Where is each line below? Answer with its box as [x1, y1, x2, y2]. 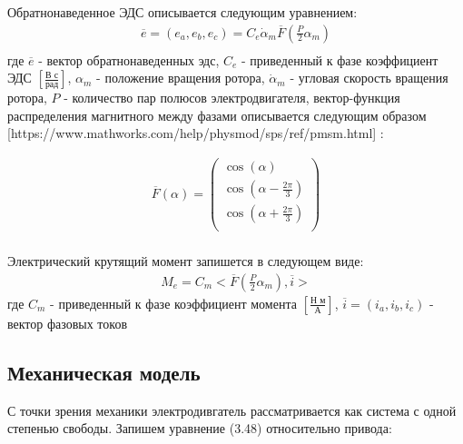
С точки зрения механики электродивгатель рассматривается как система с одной [7, 400, 457, 419]
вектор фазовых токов [7, 313, 128, 332]
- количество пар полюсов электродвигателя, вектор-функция [64, 88, 400, 107]
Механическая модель [7, 358, 201, 386]
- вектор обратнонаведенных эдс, [38, 50, 220, 69]
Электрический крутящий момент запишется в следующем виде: [7, 252, 364, 271]
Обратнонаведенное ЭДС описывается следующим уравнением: [7, 3, 358, 21]
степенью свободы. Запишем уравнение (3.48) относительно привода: [7, 419, 392, 438]
